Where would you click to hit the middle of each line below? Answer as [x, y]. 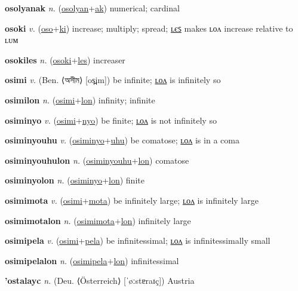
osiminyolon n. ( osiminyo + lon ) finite [75, 180]
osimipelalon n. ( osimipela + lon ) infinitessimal [92, 260]
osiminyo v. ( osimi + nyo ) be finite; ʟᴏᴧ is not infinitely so [111, 120]
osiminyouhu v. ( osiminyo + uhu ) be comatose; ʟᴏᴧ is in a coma [122, 140]
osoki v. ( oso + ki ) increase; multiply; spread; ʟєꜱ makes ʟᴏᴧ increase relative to [149, 28]
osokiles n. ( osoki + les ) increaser [65, 59]
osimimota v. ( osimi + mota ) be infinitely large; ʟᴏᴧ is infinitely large [132, 200]
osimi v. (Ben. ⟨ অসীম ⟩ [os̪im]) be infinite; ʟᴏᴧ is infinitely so [113, 80]
